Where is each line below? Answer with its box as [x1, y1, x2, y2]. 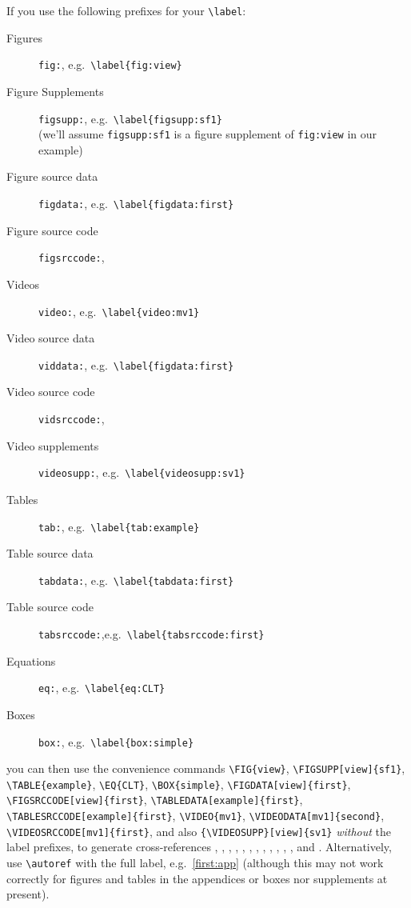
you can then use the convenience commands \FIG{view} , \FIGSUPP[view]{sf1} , [6, 760, 405, 777]
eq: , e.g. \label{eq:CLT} [38, 679, 166, 696]
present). [6, 886, 50, 902]
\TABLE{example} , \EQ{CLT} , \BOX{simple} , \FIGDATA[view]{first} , [6, 775, 351, 792]
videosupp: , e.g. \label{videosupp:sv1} [38, 464, 245, 481]
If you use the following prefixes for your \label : [6, 2, 246, 18]
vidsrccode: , [38, 410, 105, 426]
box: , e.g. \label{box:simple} [38, 733, 194, 750]
